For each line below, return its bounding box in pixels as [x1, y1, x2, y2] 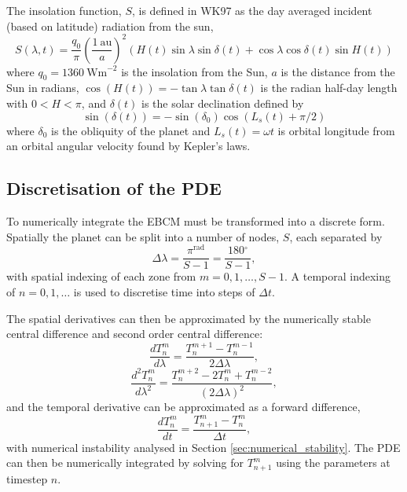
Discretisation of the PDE [6, 176, 222, 200]
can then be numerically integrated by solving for [6, 454, 244, 471]
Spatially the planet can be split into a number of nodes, [6, 228, 280, 244]
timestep [6, 470, 48, 486]
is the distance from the [280, 63, 395, 79]
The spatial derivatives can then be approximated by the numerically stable [6, 310, 371, 326]
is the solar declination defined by [141, 95, 304, 112]
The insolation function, [6, 2, 122, 18]
